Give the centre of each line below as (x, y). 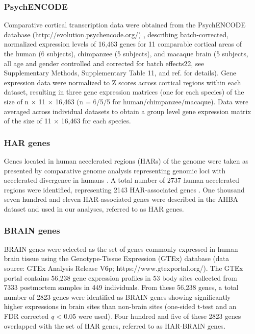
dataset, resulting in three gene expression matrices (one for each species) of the (124, 92)
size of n (16, 101)
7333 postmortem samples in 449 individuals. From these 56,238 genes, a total (121, 287)
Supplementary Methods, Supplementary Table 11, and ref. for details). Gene (120, 73)
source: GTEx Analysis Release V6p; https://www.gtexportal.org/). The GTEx (124, 268)
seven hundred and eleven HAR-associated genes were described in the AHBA (121, 199)
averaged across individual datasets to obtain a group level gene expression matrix (127, 111)
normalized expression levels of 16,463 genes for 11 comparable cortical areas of (123, 44)
